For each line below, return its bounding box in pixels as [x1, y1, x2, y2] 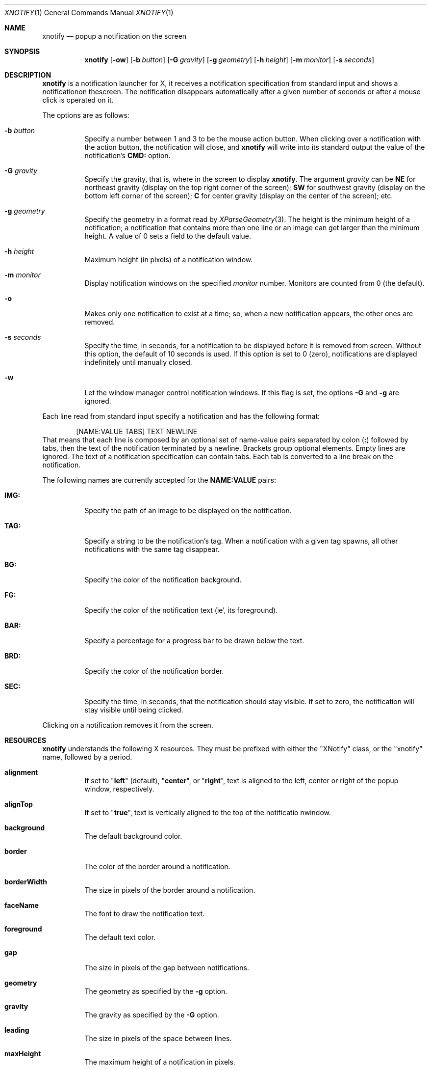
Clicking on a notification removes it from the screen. [42, 721, 213, 729]
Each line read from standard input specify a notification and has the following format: [42, 412, 320, 420]
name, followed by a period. [42, 753, 132, 761]
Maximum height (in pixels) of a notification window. [84, 255, 253, 264]
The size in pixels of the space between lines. [84, 1034, 232, 1043]
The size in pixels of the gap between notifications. [84, 963, 249, 972]
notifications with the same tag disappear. [84, 545, 220, 553]
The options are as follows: [42, 111, 129, 119]
